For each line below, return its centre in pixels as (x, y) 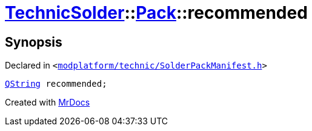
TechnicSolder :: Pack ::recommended (156, 13)
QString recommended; (56, 84)
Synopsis (34, 42)
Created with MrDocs (48, 102)
